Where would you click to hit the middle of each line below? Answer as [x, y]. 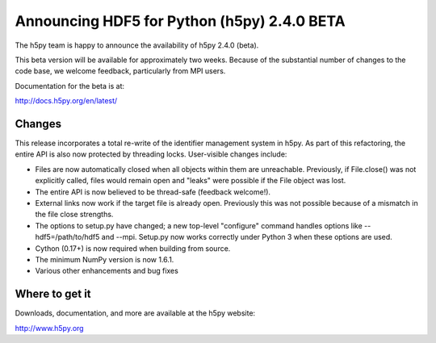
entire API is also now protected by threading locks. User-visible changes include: [151, 154]
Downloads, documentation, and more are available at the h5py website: [135, 313]
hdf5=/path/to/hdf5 [67, 237]
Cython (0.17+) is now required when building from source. [133, 248]
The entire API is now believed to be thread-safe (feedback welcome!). [153, 192]
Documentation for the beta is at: [70, 86]
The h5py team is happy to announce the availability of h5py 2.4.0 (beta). [137, 45]
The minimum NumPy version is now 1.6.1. [105, 259]
